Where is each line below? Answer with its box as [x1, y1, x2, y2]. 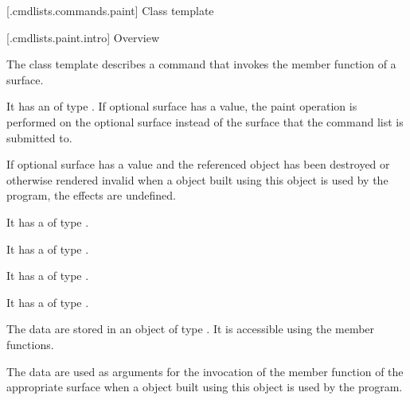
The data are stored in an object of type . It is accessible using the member [6, 320, 375, 337]
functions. [6, 336, 54, 352]
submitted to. [6, 129, 72, 146]
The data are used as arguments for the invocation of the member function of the [6, 363, 404, 379]
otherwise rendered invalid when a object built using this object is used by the [6, 171, 389, 188]
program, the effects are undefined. [6, 187, 176, 204]
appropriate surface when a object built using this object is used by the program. [6, 379, 403, 395]
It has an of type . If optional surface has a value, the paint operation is [6, 98, 357, 115]
